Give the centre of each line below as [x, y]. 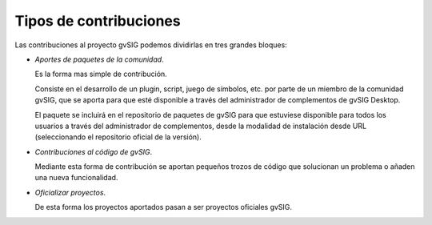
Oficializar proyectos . [70, 192]
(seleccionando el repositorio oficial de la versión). [118, 137]
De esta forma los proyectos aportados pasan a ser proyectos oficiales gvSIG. [163, 207]
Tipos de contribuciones [98, 21]
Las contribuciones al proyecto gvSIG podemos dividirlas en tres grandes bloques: [151, 45]
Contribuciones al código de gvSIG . [94, 151]
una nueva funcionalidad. [76, 178]
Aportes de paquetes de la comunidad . [99, 59]
